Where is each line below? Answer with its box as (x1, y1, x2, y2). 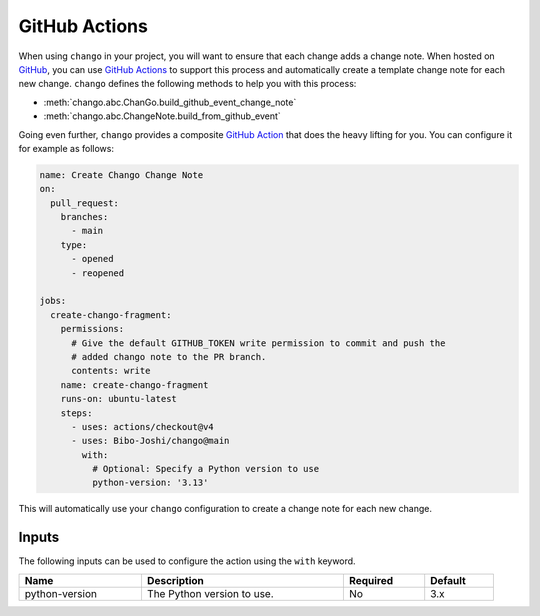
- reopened (71, 267, 125, 279)
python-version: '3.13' (91, 477, 209, 489)
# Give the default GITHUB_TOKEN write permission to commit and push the (71, 337, 446, 349)
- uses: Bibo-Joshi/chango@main (71, 435, 230, 447)
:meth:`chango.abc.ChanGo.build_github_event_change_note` (43, 96, 297, 108)
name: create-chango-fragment (60, 379, 209, 390)
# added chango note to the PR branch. (71, 351, 267, 362)
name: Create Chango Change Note (39, 169, 204, 180)
